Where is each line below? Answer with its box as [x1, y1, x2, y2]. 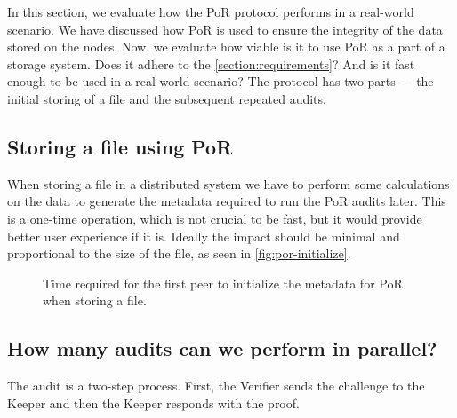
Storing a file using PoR [7, 132, 233, 160]
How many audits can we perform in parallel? [7, 335, 437, 362]
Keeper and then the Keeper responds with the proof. [7, 393, 300, 412]
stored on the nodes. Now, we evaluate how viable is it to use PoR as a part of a [7, 37, 445, 56]
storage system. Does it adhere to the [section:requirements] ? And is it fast [7, 54, 415, 73]
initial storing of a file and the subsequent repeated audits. [7, 89, 326, 107]
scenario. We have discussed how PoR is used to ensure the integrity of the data [7, 20, 443, 38]
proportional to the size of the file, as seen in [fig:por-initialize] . [7, 244, 351, 263]
